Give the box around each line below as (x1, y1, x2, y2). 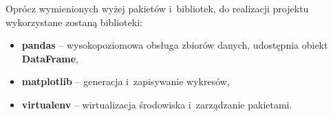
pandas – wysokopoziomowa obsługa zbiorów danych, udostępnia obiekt (21, 38, 328, 52)
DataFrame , (21, 51, 79, 65)
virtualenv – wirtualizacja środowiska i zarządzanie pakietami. (21, 97, 292, 111)
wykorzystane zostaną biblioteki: (6, 14, 142, 29)
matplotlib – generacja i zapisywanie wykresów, (21, 74, 230, 89)
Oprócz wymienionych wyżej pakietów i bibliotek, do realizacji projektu (6, 1, 309, 15)
